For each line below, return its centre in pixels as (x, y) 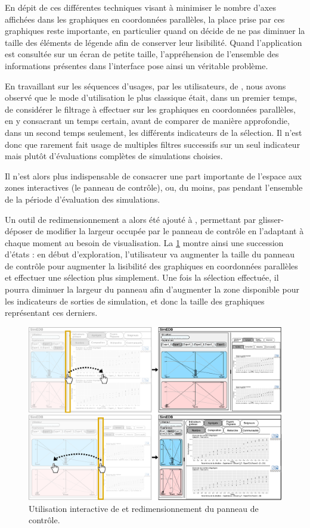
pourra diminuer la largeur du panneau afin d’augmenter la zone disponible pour (152, 289)
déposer (19, 231)
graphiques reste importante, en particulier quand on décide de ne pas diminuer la (155, 31)
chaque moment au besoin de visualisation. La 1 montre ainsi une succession (144, 242)
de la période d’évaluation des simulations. (83, 199)
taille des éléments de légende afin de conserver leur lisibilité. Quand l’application (154, 42)
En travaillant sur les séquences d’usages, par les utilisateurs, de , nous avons (145, 86)
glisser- (271, 219)
